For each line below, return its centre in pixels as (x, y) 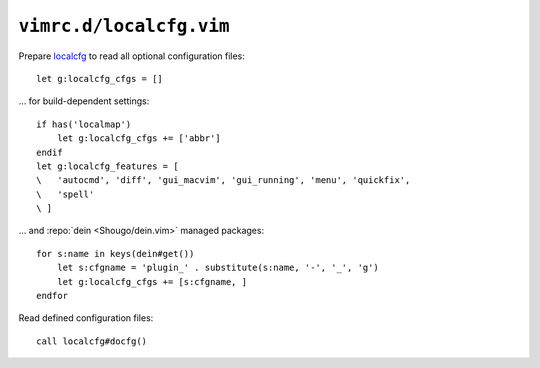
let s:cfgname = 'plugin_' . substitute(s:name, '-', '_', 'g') (217, 268)
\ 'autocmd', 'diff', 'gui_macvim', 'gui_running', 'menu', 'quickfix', (223, 180)
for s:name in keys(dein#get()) (115, 253)
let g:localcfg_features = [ (107, 166)
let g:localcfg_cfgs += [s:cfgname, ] (152, 281)
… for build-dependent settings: (84, 101)
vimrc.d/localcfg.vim (124, 26)
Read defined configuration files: (86, 318)
